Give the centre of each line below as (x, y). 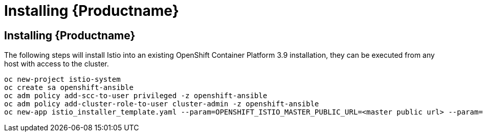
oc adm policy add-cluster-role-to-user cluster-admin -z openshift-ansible (162, 104)
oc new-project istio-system (62, 80)
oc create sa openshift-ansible (69, 88)
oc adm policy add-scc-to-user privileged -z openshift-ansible (136, 96)
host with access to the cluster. (57, 64)
